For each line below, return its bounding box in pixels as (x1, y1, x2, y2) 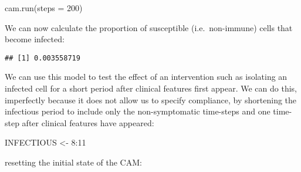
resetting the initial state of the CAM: (5, 156, 142, 168)
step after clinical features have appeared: (5, 116, 154, 129)
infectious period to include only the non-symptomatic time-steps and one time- (5, 105, 292, 117)
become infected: (5, 33, 65, 45)
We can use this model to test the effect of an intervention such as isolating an (5, 70, 288, 83)
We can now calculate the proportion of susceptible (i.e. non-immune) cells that (5, 21, 293, 33)
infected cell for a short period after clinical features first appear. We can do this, (5, 82, 297, 95)
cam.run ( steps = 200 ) (5, 2, 83, 14)
